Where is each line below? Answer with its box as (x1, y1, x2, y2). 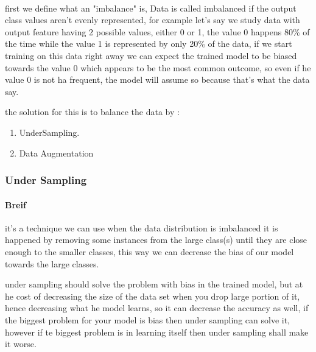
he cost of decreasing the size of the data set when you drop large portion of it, (5, 289, 300, 302)
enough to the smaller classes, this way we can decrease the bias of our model (5, 245, 294, 258)
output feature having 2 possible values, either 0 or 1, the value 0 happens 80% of (5, 25, 310, 38)
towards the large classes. (5, 257, 99, 270)
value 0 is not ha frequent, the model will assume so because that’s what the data (5, 73, 310, 86)
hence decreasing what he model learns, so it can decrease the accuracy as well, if (5, 301, 309, 314)
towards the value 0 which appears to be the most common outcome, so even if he (5, 61, 311, 74)
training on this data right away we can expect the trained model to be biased (5, 49, 297, 62)
